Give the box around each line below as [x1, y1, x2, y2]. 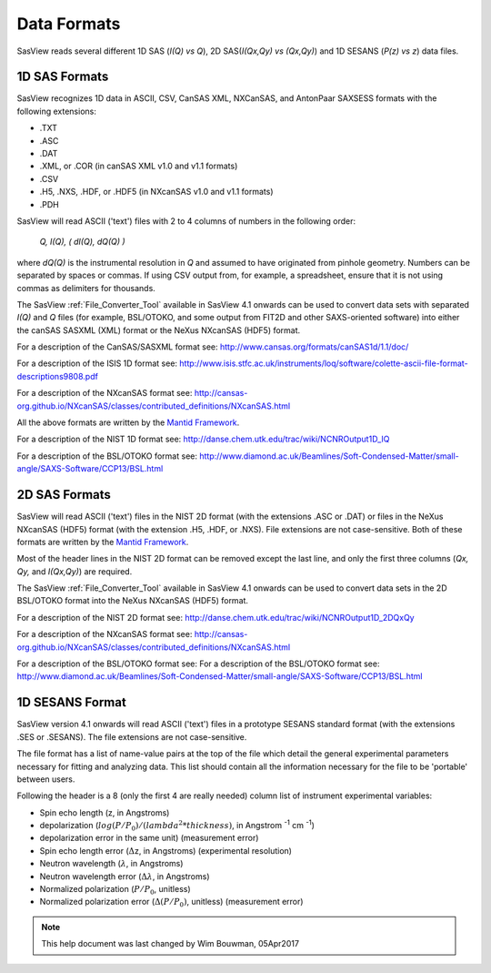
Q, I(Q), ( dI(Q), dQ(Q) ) [39, 237, 126, 248]
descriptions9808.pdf [16, 370, 99, 381]
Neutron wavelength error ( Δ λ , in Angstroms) [39, 870, 210, 882]
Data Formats [16, 14, 121, 34]
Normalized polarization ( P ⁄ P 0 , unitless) [39, 884, 191, 897]
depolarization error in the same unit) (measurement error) [39, 833, 259, 844]
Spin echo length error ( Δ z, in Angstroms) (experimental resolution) [39, 845, 293, 856]
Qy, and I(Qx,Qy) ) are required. [16, 565, 133, 577]
